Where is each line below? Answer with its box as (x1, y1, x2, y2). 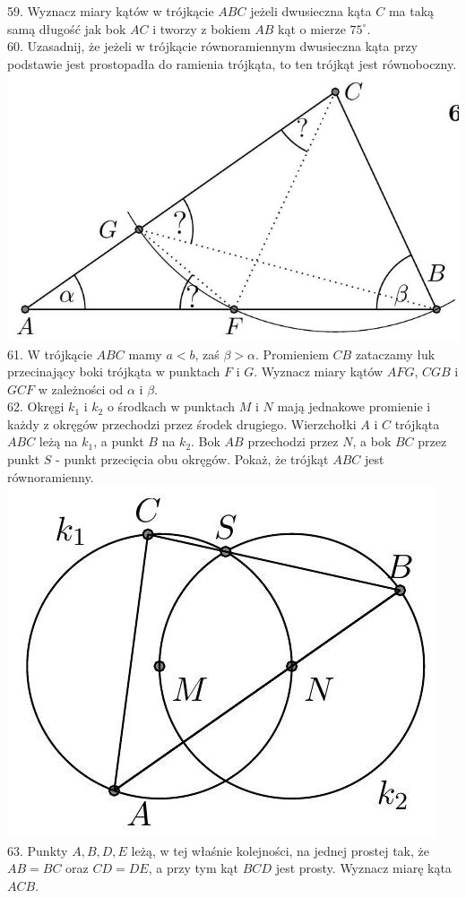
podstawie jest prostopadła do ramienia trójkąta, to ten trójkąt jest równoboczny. (7, 54, 457, 73)
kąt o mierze (278, 19, 346, 38)
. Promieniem (255, 344, 329, 363)
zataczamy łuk (355, 344, 436, 363)
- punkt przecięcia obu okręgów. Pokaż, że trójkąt (56, 450, 329, 469)
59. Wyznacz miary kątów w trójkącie (7, 2, 214, 20)
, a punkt (93, 432, 144, 451)
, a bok (352, 432, 392, 451)
